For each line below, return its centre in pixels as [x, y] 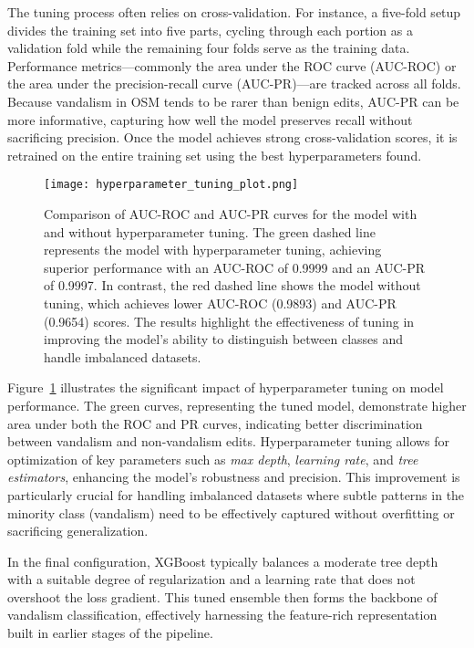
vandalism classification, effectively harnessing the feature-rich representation [222, 615]
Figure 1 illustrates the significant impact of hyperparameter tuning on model [226, 387]
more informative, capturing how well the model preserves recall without [210, 119]
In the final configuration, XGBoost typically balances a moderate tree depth [223, 561]
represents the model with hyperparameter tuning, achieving [213, 250]
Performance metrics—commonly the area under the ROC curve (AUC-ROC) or [232, 65]
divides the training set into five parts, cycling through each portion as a [210, 30]
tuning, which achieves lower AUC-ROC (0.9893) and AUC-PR [220, 303]
